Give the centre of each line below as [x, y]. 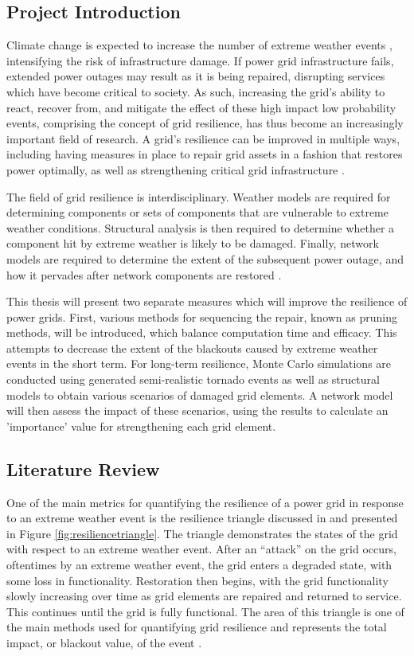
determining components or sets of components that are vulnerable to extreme [197, 212]
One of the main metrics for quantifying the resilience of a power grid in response [205, 502]
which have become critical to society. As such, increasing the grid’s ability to [196, 91]
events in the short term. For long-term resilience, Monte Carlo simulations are [199, 363]
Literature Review [83, 469]
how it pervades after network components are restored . [144, 274]
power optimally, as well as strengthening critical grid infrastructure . [176, 169]
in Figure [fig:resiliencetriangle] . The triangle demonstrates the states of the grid [202, 533]
